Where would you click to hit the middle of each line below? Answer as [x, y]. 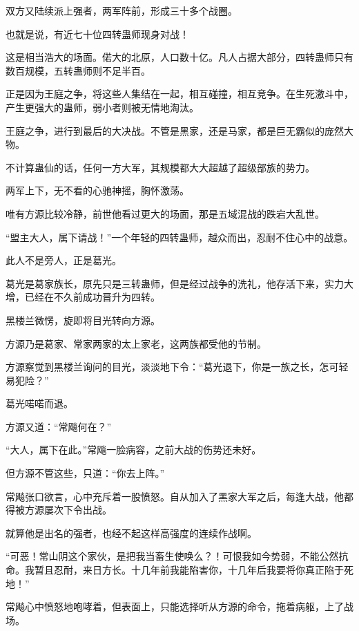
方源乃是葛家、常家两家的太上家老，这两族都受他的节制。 [136, 343]
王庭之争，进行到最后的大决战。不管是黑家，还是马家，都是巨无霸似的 [165, 130]
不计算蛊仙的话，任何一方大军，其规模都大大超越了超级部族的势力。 [160, 167]
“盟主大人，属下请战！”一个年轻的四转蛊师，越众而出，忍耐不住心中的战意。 [179, 237]
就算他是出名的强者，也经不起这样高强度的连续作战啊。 [131, 533]
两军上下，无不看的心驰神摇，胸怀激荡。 [97, 190]
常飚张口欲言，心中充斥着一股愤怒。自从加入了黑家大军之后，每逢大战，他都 [179, 496]
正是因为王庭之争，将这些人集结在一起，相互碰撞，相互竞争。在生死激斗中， [179, 94]
